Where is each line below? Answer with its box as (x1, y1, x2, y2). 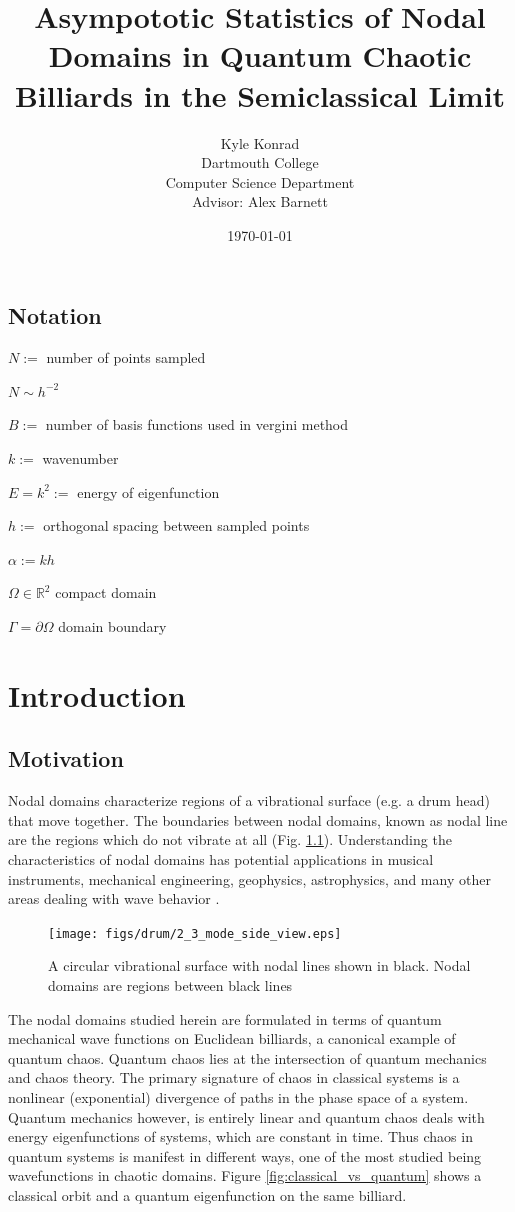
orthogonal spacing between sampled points (43, 515, 310, 536)
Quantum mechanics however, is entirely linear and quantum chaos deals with (8, 1106, 485, 1127)
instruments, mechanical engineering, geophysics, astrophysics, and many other (8, 868, 491, 889)
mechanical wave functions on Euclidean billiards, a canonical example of (8, 1028, 456, 1049)
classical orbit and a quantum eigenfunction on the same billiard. (8, 1184, 407, 1205)
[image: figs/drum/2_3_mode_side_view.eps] (48, 926, 342, 941)
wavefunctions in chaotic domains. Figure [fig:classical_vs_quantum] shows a (8, 1165, 482, 1186)
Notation (8, 300, 102, 331)
